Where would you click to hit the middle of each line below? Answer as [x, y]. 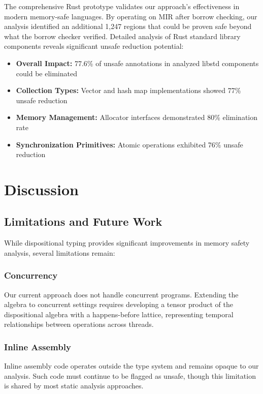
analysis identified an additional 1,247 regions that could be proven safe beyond [128, 26]
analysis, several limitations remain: [60, 252]
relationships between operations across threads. [79, 324]
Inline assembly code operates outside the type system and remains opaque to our [131, 366]
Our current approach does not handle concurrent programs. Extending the [121, 294]
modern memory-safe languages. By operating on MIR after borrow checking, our [131, 16]
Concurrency [31, 275]
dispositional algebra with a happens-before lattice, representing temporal [119, 314]
